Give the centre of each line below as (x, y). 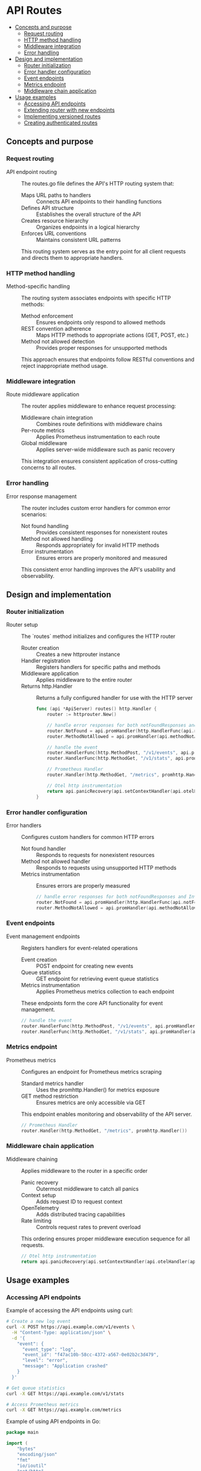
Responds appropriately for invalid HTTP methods (98, 545)
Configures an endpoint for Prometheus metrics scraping (92, 1071)
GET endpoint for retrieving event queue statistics (98, 978)
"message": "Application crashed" (65, 1366)
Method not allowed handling (57, 538)
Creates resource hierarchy (55, 220)
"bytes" (26, 1449)
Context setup (39, 1195)
